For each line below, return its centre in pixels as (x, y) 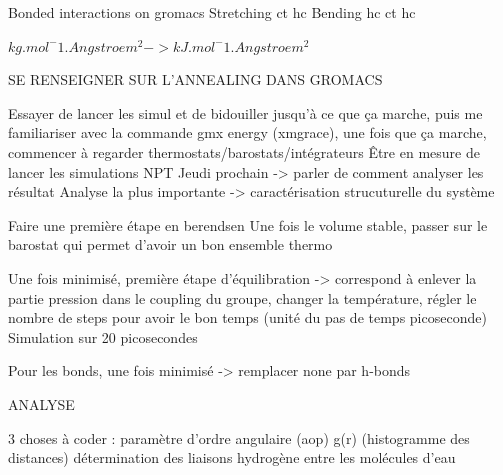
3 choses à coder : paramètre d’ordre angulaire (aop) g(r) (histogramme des (239, 437)
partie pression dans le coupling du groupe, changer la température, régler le (242, 297)
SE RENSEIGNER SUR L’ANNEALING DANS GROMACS (195, 79)
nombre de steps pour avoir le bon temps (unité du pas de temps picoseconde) (247, 317)
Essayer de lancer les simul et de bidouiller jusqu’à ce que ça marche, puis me (245, 112)
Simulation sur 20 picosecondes (103, 336)
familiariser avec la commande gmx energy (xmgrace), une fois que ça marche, (247, 132)
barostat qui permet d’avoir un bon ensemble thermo (170, 244)
